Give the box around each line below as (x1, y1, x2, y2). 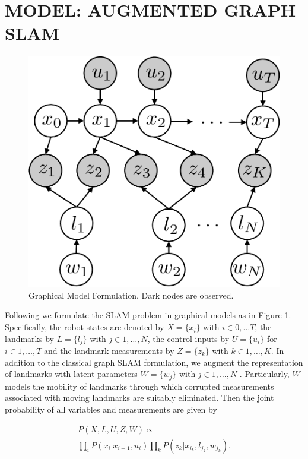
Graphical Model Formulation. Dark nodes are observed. (28, 289, 234, 301)
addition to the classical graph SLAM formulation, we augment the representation (5, 356, 303, 368)
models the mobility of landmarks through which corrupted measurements (5, 379, 274, 392)
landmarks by (5, 332, 54, 344)
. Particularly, (239, 368, 290, 380)
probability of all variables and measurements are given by (5, 403, 217, 415)
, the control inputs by (147, 332, 230, 344)
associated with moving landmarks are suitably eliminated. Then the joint (5, 391, 274, 404)
